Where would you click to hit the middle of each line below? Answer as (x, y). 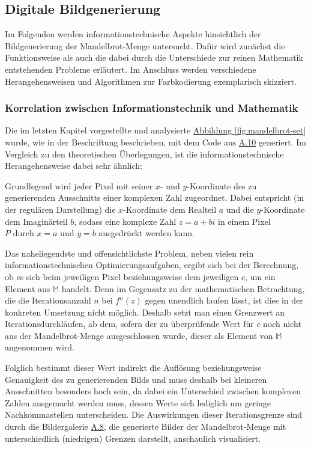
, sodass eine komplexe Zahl (125, 221)
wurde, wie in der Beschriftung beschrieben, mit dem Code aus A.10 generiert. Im (155, 142)
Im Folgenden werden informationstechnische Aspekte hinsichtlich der (133, 34)
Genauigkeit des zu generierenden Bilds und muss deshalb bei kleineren (136, 379)
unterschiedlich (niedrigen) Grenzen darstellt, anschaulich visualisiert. (133, 438)
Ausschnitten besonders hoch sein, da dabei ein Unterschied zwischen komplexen (153, 391)
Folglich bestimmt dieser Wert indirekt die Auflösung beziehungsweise (133, 368)
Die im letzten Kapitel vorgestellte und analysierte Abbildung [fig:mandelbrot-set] (155, 130)
